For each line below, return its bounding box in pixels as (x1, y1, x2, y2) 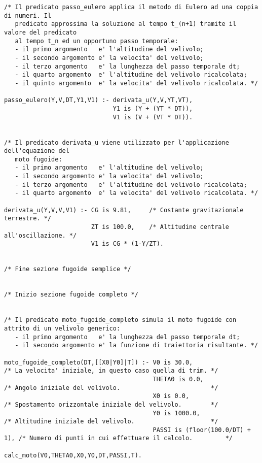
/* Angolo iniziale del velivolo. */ (4, 384, 218, 391)
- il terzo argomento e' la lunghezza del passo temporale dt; (15, 62, 240, 70)
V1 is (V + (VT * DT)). (113, 113, 193, 121)
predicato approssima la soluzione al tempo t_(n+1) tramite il (15, 20, 237, 28)
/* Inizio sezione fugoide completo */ (4, 291, 138, 299)
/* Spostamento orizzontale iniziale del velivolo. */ (4, 401, 218, 408)
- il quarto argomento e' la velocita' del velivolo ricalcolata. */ (15, 189, 258, 197)
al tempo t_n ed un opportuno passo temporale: (15, 37, 178, 45)
